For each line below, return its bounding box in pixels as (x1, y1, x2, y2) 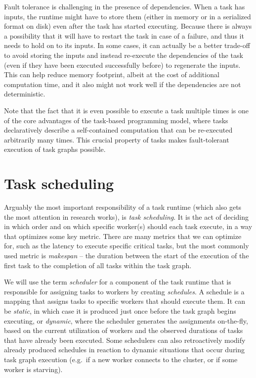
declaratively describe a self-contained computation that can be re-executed (4, 125, 233, 135)
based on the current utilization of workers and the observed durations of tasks (4, 325, 243, 335)
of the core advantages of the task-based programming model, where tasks (4, 115, 228, 125)
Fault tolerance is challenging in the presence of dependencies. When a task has (4, 1, 245, 11)
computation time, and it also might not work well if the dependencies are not (4, 79, 241, 89)
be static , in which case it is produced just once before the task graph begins (4, 305, 236, 316)
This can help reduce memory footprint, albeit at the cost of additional (4, 69, 219, 80)
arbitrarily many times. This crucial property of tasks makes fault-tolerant (4, 134, 229, 144)
